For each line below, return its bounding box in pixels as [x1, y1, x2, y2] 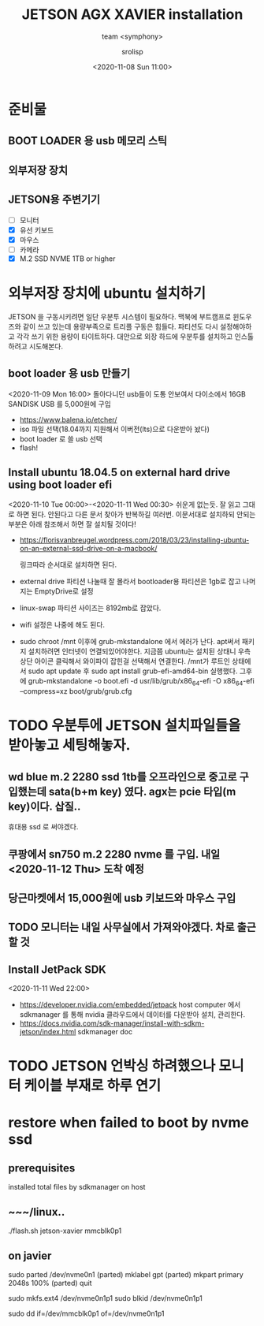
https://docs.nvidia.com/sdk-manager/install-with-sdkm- [19, 1019, 205, 1028]
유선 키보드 [19, 225, 54, 234]
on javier [8, 1249, 52, 1262]
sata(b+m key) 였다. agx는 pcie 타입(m [48, 784, 236, 798]
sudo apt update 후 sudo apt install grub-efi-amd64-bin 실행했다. [28, 666, 238, 676]
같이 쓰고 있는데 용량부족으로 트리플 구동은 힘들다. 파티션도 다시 [22, 322, 218, 331]
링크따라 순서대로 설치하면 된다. [19, 560, 117, 569]
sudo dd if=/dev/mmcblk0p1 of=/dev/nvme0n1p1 [8, 1309, 165, 1318]
